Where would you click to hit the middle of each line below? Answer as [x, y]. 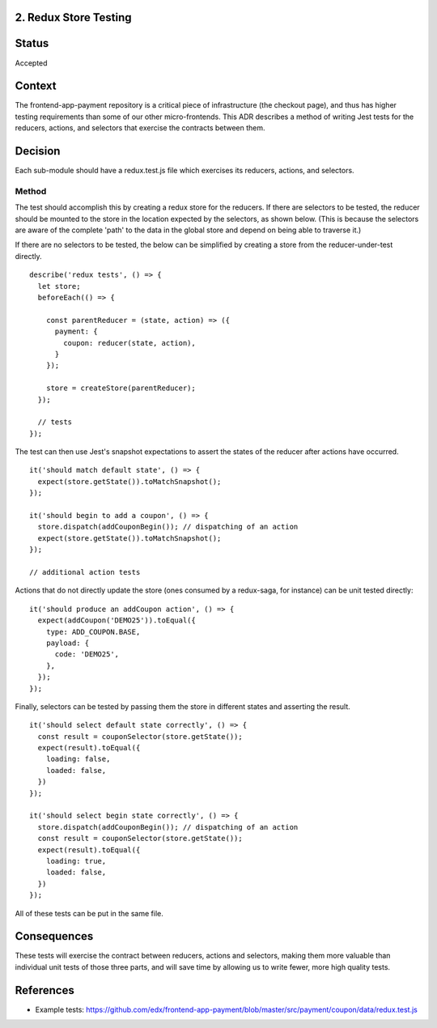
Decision [38, 151]
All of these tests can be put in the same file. [89, 913]
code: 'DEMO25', [87, 654]
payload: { [68, 643]
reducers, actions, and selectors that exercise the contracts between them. [140, 128]
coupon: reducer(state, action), [129, 343]
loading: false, [78, 759]
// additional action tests [85, 572]
